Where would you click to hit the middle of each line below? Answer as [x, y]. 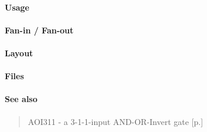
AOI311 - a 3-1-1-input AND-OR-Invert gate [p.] [116, 121]
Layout [19, 53]
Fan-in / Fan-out [39, 30]
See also [21, 99]
